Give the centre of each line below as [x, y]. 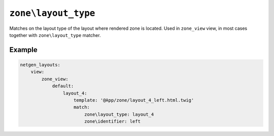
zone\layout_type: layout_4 [119, 114]
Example [23, 50]
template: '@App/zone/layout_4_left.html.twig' [134, 100]
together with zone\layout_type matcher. [55, 35]
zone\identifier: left [112, 122]
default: [63, 86]
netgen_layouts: [40, 65]
